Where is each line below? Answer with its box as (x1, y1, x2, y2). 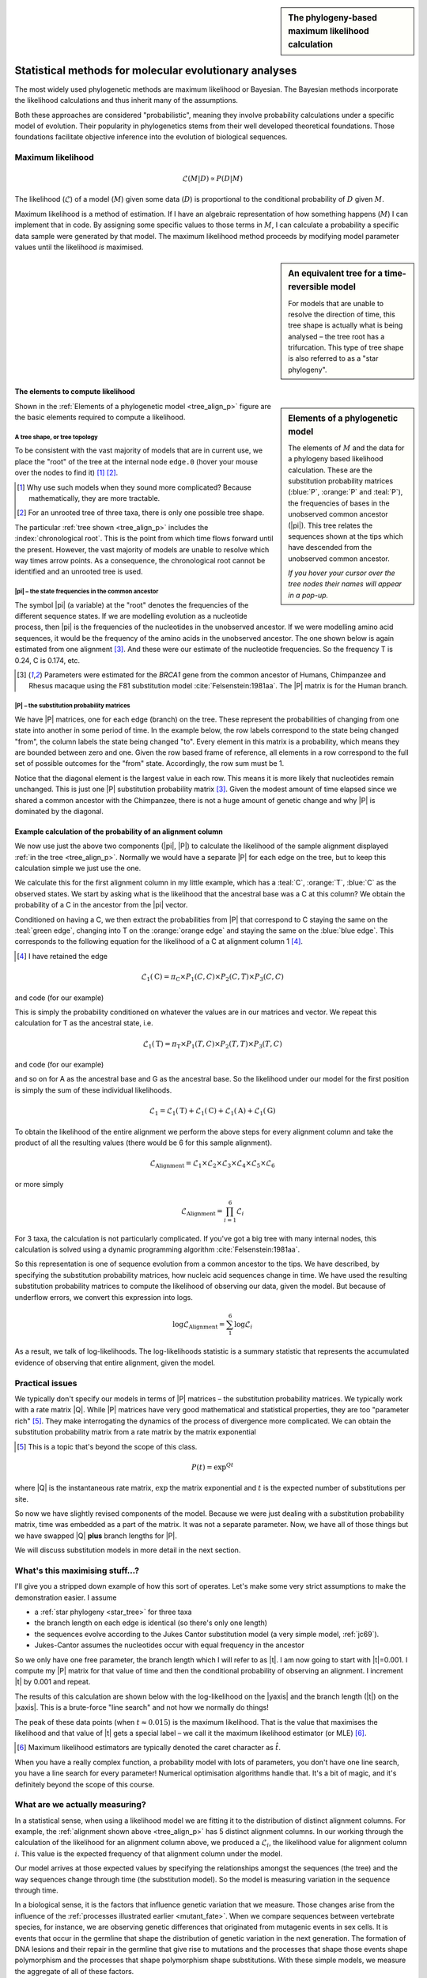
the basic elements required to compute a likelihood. (14, 412, 186, 423)
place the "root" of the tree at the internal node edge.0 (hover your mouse (14, 457, 259, 466)
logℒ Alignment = (172, 1320, 225, 1331)
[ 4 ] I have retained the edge (17, 951, 108, 961)
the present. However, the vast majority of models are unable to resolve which (14, 544, 270, 554)
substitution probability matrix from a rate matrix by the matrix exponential (14, 1427, 256, 1437)
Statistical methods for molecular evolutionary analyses (14, 63, 297, 77)
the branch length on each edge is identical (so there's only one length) (34, 1618, 268, 1627)
